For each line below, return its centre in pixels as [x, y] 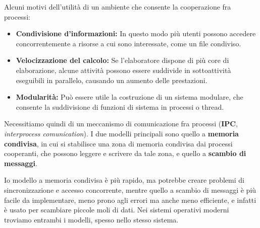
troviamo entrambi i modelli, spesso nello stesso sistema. [91, 219]
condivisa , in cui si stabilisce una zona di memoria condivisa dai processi [118, 143]
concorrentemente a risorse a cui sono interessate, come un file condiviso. [128, 43]
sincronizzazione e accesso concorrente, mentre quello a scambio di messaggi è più [130, 189]
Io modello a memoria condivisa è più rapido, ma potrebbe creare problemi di [124, 180]
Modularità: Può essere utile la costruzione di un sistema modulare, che [129, 97]
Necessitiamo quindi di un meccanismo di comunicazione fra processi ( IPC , [121, 124]
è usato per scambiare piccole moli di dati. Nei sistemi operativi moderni [117, 210]
